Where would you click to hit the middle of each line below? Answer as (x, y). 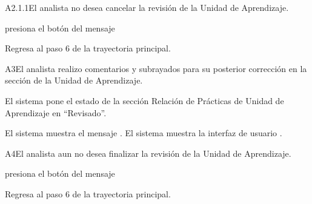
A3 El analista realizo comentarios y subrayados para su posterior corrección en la (156, 68)
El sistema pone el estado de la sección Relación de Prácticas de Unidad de (144, 100)
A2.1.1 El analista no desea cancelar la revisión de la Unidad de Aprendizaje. (147, 7)
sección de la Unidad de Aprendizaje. (74, 80)
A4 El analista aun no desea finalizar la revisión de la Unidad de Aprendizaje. (148, 153)
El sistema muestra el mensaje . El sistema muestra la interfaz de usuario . (144, 133)
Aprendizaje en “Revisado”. (56, 112)
